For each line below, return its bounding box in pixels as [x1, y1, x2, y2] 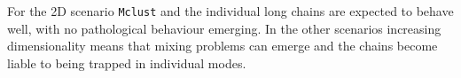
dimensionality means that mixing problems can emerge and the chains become [7, 36, 438, 55]
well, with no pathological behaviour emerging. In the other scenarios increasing [7, 19, 441, 37]
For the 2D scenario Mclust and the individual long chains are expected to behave [7, 2, 454, 19]
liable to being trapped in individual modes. [7, 53, 246, 72]
